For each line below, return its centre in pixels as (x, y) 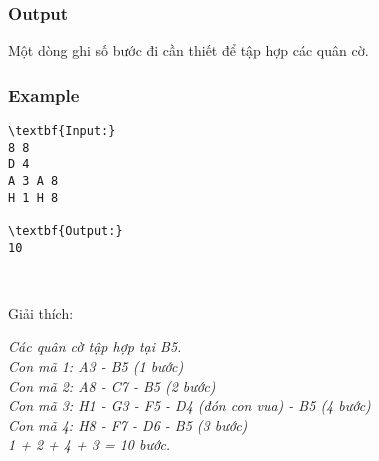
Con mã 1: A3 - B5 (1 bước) (96, 366)
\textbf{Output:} (65, 230)
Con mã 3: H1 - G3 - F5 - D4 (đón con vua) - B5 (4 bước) (189, 405)
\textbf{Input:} (62, 131)
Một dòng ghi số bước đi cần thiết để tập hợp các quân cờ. (188, 50)
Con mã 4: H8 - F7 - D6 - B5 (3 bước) (128, 424)
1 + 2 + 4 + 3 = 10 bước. (89, 444)
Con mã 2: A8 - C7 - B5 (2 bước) (112, 385)
